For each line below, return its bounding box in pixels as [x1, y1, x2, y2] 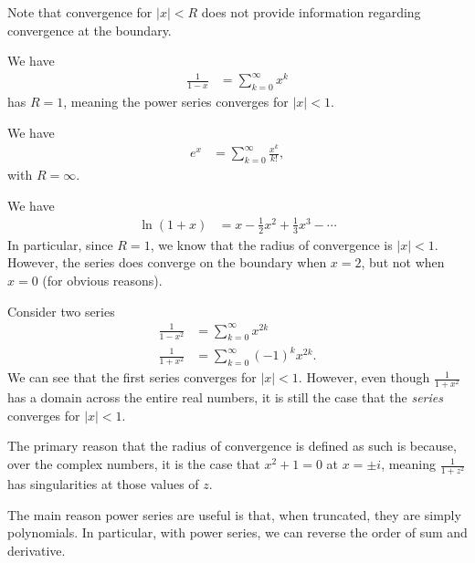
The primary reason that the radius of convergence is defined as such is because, [7, 436, 457, 455]
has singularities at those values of [7, 474, 199, 494]
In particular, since [7, 235, 113, 254]
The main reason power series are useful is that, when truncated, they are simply [7, 505, 461, 524]
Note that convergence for [7, 3, 153, 21]
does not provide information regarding [201, 3, 421, 21]
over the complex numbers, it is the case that [7, 454, 260, 474]
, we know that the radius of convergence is [150, 235, 393, 254]
